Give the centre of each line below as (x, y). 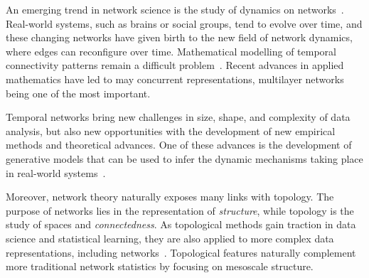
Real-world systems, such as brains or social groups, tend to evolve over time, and (184, 23)
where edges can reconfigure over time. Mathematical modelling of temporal (171, 51)
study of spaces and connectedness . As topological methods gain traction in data (181, 224)
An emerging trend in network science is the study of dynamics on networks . (175, 9)
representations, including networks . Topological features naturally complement (181, 252)
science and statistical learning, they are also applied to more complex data (170, 238)
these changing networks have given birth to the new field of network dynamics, (179, 37)
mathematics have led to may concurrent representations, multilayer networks (175, 79)
